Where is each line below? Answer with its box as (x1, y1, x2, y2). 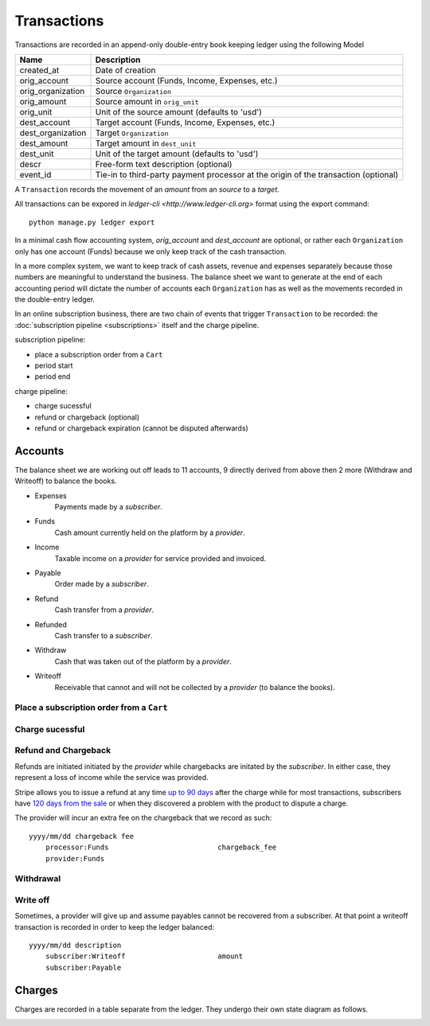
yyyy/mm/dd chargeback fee (29, 832, 135, 841)
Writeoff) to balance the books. (14, 476, 117, 486)
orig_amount (19, 96, 67, 107)
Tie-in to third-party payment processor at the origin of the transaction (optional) (95, 169, 399, 180)
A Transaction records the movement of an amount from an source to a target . (14, 184, 280, 194)
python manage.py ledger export (29, 217, 155, 227)
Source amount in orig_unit (95, 96, 199, 107)
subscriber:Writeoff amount (45, 952, 243, 961)
